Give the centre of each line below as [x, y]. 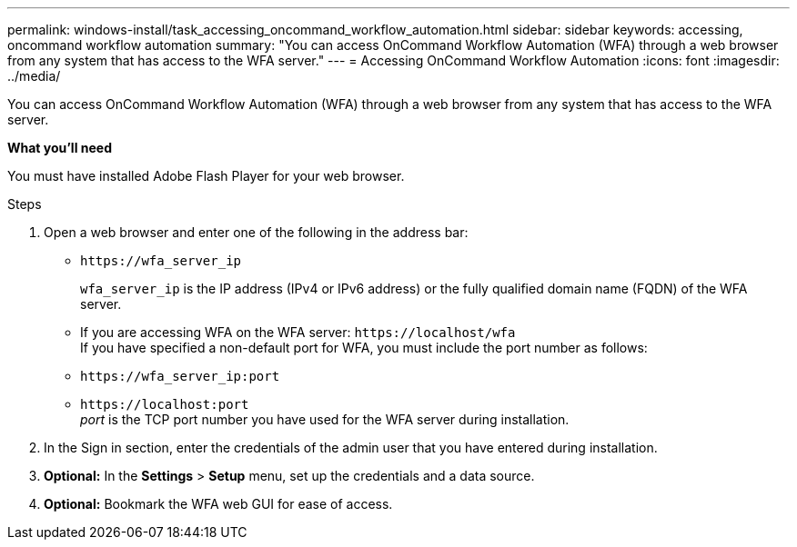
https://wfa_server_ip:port [180, 376]
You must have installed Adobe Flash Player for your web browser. [206, 176]
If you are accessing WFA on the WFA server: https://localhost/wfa [298, 332]
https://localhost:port [165, 404]
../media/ [34, 76]
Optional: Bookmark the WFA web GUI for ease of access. [218, 504]
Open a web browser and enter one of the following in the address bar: [256, 232]
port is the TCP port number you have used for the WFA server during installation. [325, 419]
